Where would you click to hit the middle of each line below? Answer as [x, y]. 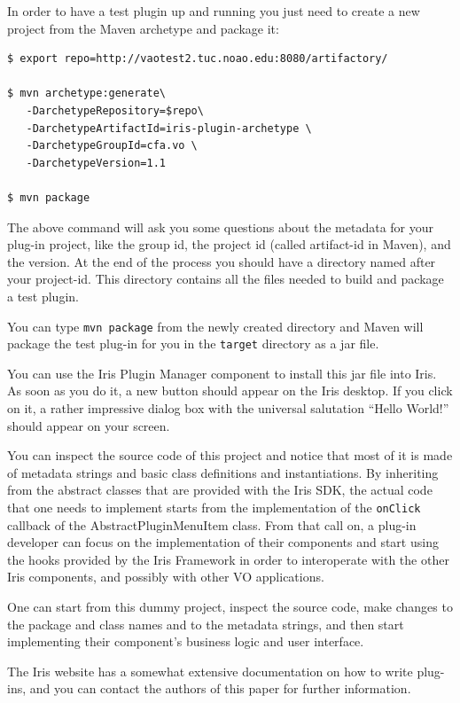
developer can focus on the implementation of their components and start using [223, 542]
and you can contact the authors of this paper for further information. [220, 688]
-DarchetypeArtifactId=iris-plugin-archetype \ [169, 128]
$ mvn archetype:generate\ [86, 94]
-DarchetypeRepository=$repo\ [115, 110]
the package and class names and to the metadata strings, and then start [206, 624]
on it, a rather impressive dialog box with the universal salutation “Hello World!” [228, 408]
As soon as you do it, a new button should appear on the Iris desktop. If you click [230, 391]
